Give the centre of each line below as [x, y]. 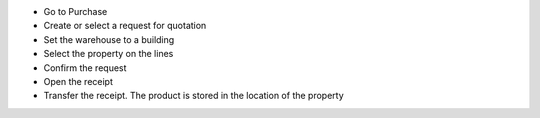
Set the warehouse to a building [109, 39]
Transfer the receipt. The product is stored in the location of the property [193, 96]
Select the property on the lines [108, 54]
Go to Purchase [75, 11]
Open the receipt [78, 81]
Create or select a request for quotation [125, 26]
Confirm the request [85, 67]
